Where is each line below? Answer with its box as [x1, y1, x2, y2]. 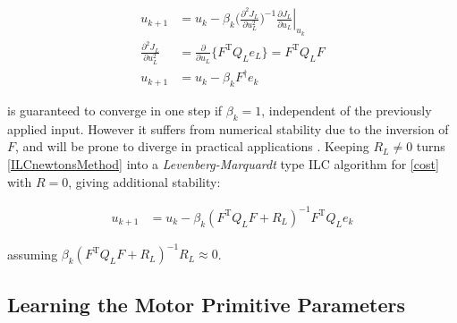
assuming [7, 244, 58, 263]
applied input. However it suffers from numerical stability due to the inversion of [7, 119, 449, 138]
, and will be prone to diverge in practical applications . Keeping [15, 137, 369, 156]
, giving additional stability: [68, 172, 221, 191]
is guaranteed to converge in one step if [7, 101, 223, 120]
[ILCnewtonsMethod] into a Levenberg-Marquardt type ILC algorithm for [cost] [7, 155, 439, 174]
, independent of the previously [261, 101, 432, 120]
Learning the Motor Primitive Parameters [7, 290, 405, 318]
